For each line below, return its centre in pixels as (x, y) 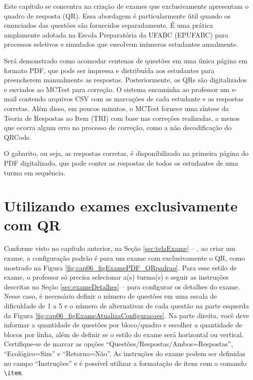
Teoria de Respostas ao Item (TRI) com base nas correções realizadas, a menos (122, 118)
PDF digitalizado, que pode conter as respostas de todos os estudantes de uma (121, 162)
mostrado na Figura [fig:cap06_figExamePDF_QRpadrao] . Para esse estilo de (120, 267)
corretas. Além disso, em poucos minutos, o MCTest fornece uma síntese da (117, 108)
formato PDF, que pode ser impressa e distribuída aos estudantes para (109, 70)
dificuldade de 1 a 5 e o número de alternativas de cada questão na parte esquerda (126, 305)
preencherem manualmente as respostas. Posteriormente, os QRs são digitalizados (125, 80)
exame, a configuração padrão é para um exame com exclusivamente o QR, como (125, 258)
